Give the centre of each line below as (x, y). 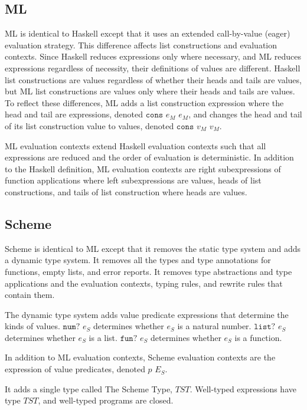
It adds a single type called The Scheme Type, (89, 388)
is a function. (258, 337)
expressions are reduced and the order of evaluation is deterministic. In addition (149, 157)
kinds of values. (32, 326)
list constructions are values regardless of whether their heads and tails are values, (153, 79)
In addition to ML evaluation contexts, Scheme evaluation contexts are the (140, 357)
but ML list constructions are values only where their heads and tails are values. (150, 91)
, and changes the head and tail (245, 114)
